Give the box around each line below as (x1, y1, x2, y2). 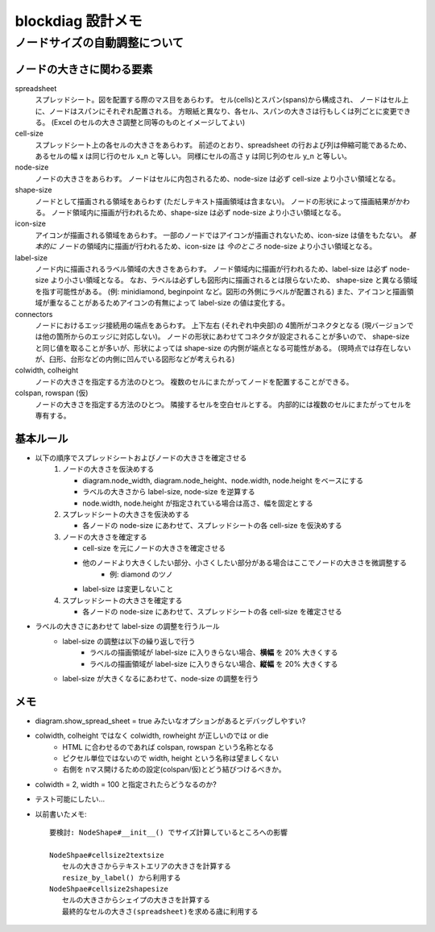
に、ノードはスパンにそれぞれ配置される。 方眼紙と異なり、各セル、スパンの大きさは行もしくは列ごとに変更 (35, 106, 398, 116)
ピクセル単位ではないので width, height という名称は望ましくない (62, 754, 280, 763)
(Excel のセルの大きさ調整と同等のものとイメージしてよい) (51, 117, 246, 127)
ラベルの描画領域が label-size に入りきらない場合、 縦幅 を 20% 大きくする (89, 659, 338, 668)
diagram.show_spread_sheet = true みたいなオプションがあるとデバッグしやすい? (35, 716, 306, 726)
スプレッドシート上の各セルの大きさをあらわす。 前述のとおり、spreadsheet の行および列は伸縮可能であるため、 (35, 139, 412, 149)
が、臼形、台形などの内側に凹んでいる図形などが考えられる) (35, 355, 235, 364)
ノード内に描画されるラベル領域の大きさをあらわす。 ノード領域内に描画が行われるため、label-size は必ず (35, 264, 388, 273)
